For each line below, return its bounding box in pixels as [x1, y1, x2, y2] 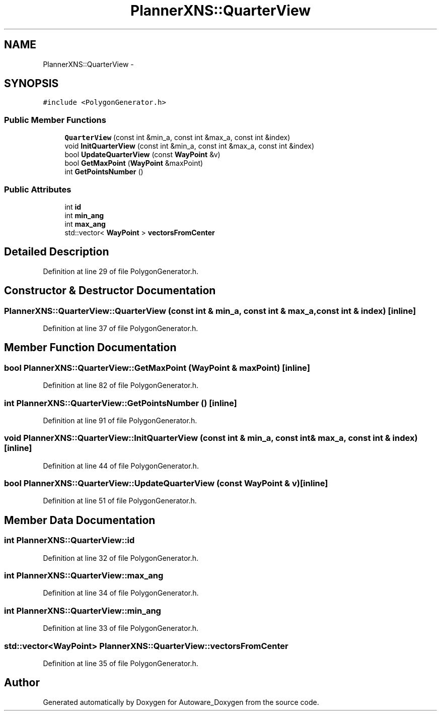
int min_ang [64, 211, 104, 220]
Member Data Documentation [4, 513, 156, 527]
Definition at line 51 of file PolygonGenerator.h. [43, 496, 197, 505]
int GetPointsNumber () [64, 167, 143, 176]
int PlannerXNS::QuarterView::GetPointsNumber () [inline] [4, 398, 237, 408]
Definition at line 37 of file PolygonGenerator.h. [43, 324, 198, 333]
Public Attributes [4, 184, 71, 194]
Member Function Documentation [4, 341, 177, 354]
